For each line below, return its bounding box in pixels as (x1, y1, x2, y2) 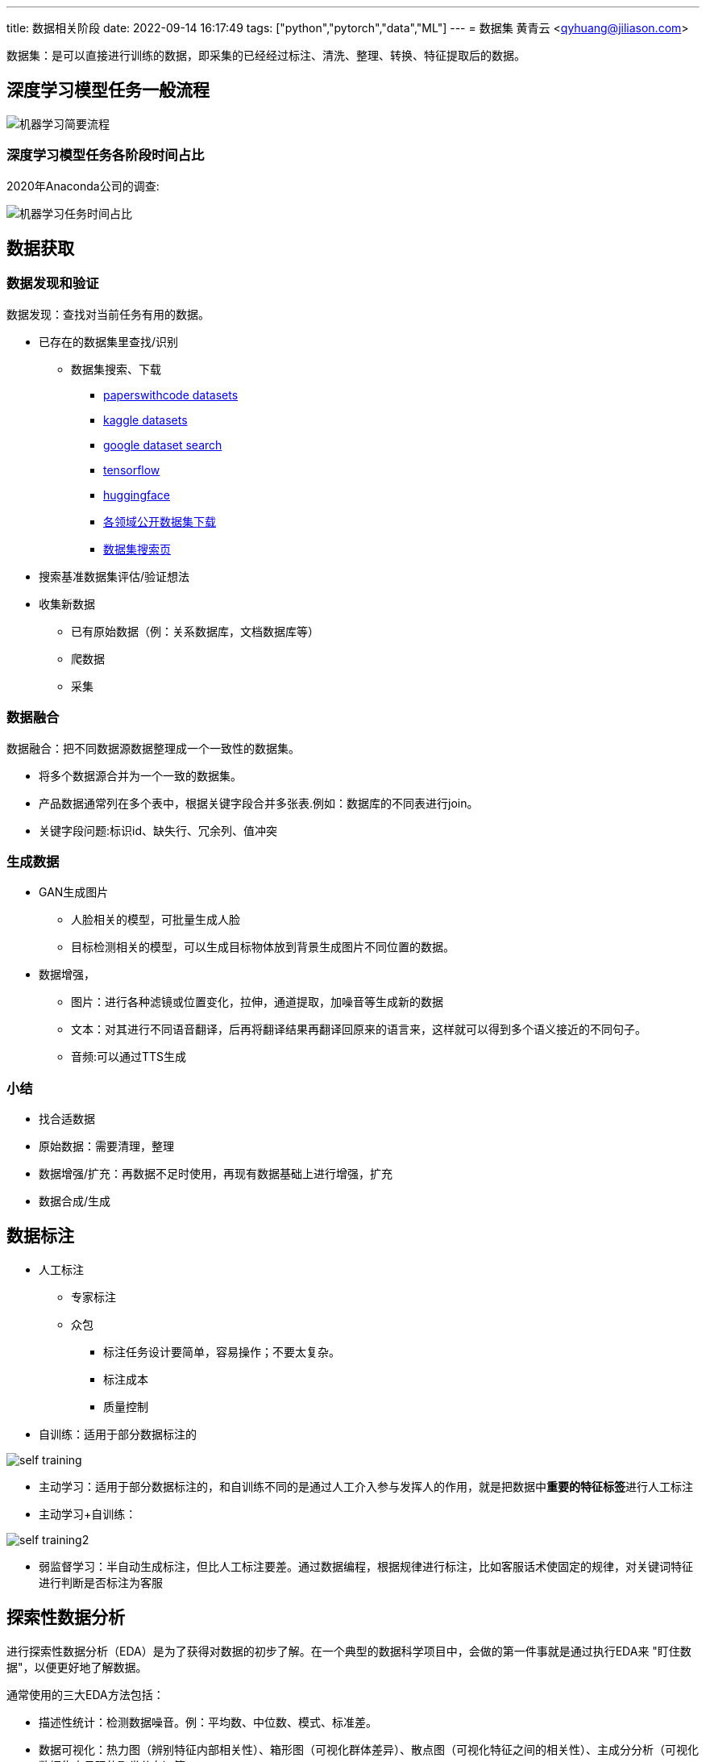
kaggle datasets (103, 412, 188, 427)
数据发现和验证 (6, 275, 99, 292)
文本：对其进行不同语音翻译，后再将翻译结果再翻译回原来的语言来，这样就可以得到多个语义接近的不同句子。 (71, 1022, 646, 1037)
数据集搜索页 (103, 541, 171, 556)
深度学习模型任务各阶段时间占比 (6, 147, 205, 164)
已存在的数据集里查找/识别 (39, 334, 179, 349)
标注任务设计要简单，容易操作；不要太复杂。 (103, 1344, 340, 1359)
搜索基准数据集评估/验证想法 (39, 569, 190, 583)
